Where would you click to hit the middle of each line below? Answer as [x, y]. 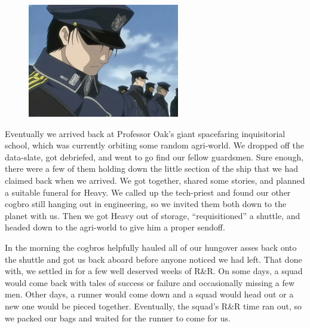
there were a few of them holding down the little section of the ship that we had [151, 168]
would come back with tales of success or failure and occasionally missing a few [150, 282]
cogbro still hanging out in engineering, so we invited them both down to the [146, 204]
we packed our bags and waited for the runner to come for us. [118, 318]
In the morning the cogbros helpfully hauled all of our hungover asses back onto [151, 247]
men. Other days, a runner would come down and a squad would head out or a [149, 294]
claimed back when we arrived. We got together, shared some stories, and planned [155, 180]
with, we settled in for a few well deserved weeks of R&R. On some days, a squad [154, 271]
